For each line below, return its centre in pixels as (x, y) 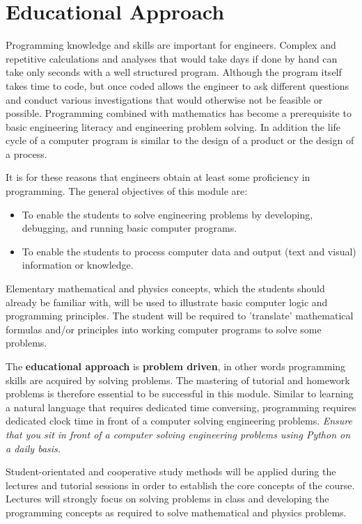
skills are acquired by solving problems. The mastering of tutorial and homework (178, 380)
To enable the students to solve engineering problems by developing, (167, 214)
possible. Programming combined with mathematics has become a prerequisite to (179, 113)
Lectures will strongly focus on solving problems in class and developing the (167, 499)
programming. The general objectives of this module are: (127, 191)
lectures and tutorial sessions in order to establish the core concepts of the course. (180, 485)
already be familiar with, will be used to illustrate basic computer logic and (167, 302)
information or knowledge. (78, 265)
